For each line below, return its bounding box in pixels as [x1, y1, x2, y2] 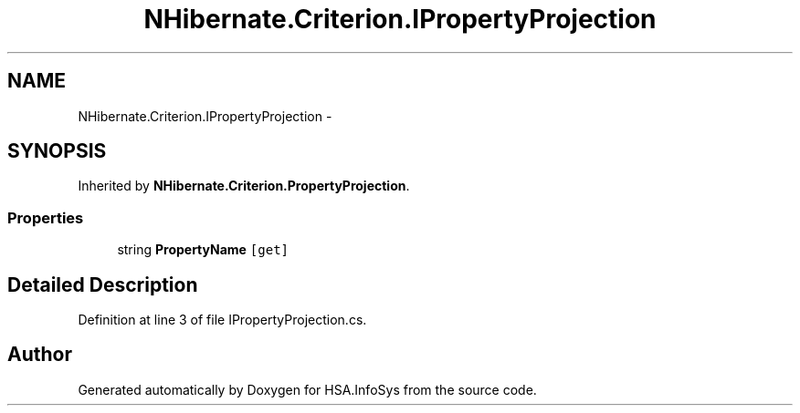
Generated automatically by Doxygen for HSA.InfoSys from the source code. [78, 381, 537, 398]
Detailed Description [7, 273, 198, 296]
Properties [7, 208, 84, 227]
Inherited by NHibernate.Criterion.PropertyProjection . [78, 178, 410, 194]
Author [7, 343, 72, 367]
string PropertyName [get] [117, 242, 289, 258]
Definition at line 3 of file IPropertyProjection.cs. [78, 312, 367, 328]
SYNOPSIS [7, 139, 107, 163]
